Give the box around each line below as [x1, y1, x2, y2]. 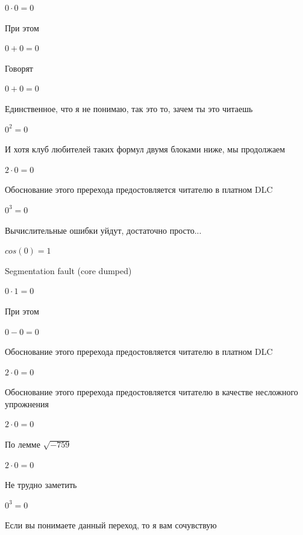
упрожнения [5, 397, 49, 410]
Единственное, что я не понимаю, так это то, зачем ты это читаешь [5, 102, 253, 114]
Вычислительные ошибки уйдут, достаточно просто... [5, 224, 202, 236]
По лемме [5, 438, 40, 451]
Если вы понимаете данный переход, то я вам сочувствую [5, 519, 217, 531]
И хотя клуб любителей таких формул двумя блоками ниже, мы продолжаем [5, 143, 286, 155]
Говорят [5, 61, 33, 74]
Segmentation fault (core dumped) [5, 264, 132, 277]
